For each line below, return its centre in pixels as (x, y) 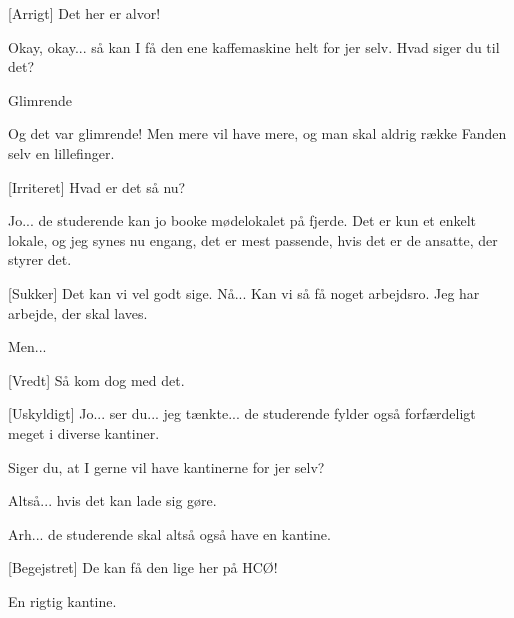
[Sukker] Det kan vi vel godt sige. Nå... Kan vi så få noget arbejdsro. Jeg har (244, 292)
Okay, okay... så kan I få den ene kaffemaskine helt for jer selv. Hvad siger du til (254, 46)
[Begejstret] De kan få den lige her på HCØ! (143, 567)
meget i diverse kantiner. (84, 432)
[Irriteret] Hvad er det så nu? (97, 186)
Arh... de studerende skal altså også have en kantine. (169, 533)
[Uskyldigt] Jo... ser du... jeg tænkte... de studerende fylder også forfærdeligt (242, 413)
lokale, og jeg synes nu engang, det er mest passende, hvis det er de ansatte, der (253, 239)
